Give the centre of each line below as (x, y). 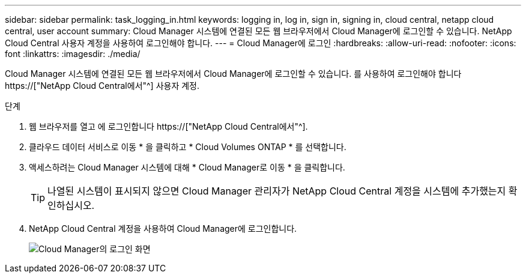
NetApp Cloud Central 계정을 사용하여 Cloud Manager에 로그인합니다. (163, 228)
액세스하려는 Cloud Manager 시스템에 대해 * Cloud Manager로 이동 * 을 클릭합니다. (187, 167)
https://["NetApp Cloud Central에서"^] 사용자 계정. (102, 86)
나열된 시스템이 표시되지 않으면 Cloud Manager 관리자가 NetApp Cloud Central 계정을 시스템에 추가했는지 (277, 191)
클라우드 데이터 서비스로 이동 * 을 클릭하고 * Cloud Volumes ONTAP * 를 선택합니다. (188, 147)
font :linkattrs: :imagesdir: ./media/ (73, 54)
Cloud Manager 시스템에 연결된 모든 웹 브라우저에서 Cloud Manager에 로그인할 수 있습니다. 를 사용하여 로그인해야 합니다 (233, 74)
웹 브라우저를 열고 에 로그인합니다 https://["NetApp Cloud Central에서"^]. (168, 126)
